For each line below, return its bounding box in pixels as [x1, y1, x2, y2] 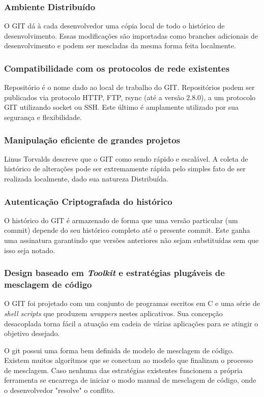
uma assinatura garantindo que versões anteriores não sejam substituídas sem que [4, 235, 259, 245]
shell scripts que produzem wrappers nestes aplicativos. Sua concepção [4, 308, 223, 318]
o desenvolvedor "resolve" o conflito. [4, 385, 115, 395]
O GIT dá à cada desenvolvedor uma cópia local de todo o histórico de [4, 20, 225, 31]
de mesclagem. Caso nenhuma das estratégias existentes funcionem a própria [4, 364, 243, 375]
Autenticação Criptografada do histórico [4, 195, 172, 207]
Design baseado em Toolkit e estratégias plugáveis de [4, 266, 225, 279]
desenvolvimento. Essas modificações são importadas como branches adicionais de [4, 30, 258, 41]
